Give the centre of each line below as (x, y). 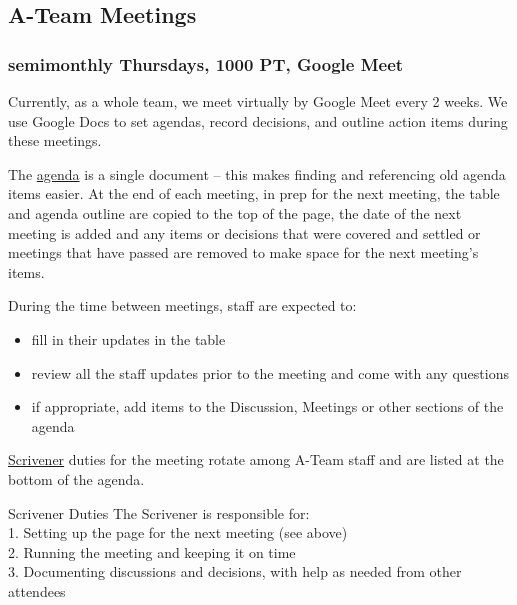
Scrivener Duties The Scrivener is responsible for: (159, 512)
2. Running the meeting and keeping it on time (152, 551)
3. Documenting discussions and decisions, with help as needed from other (235, 571)
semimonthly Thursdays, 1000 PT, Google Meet (206, 63)
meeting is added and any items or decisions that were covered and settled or (244, 232)
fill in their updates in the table (128, 338)
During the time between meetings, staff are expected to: (182, 305)
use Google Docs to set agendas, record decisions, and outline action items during (258, 120)
